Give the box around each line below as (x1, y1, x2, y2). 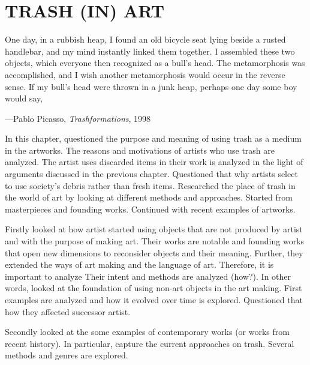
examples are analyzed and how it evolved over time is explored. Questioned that (5, 294, 303, 306)
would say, (5, 92, 43, 104)
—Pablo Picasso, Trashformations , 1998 (5, 112, 151, 124)
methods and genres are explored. (5, 349, 128, 361)
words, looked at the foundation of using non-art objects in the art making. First (5, 282, 302, 294)
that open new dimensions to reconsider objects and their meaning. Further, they (5, 246, 303, 259)
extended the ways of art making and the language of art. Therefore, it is (5, 258, 274, 271)
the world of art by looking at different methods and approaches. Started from (5, 191, 293, 204)
